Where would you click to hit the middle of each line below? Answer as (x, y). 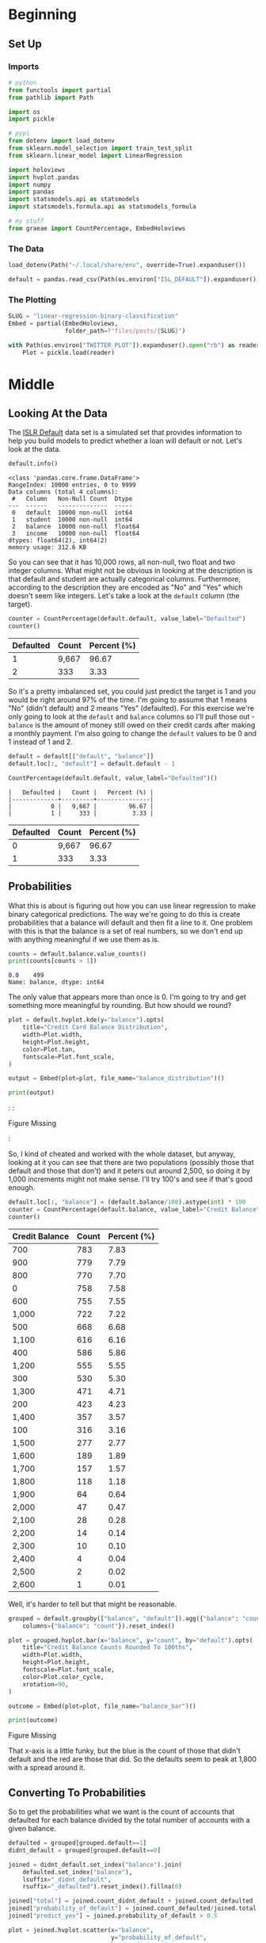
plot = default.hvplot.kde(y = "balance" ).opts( (86, 1020)
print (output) (32, 1093)
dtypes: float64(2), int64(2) (58, 540)
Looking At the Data (58, 414)
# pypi (19, 134)
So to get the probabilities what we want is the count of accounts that (122, 1811)
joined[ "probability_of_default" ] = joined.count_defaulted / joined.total (133, 1909)
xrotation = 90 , (46, 1684)
